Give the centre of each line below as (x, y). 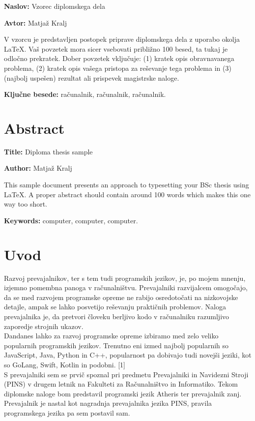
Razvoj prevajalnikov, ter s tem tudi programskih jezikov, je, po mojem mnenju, (125, 278)
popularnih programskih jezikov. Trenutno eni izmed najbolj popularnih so (116, 345)
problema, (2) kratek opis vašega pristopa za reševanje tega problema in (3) (118, 68)
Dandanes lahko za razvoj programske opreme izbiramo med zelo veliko (111, 336)
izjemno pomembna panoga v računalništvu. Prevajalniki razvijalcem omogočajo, (126, 287)
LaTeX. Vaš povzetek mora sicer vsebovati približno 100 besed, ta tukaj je (116, 48)
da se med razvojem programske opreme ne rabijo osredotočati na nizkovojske (121, 297)
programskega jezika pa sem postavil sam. (67, 412)
